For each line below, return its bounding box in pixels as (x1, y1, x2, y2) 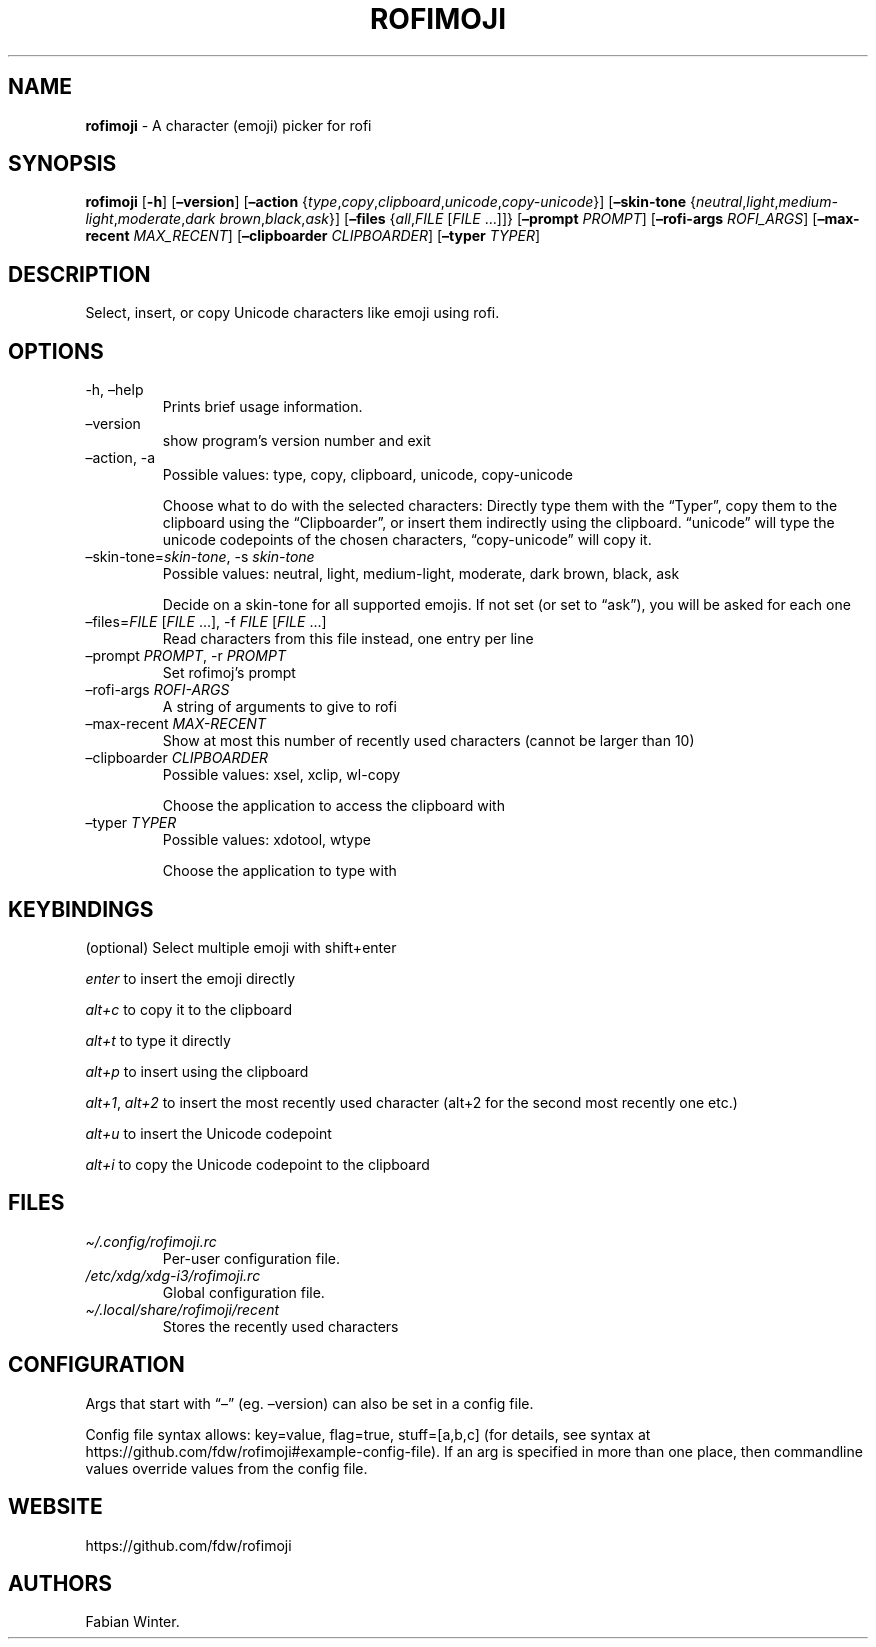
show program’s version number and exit (162, 432, 431, 450)
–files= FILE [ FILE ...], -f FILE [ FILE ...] (85, 613, 327, 631)
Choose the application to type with (162, 862, 397, 880)
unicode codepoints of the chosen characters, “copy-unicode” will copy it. (162, 531, 652, 549)
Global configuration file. (162, 1283, 325, 1301)
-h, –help (85, 381, 144, 399)
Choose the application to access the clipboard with (162, 797, 505, 815)
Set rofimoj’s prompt (162, 664, 296, 682)
